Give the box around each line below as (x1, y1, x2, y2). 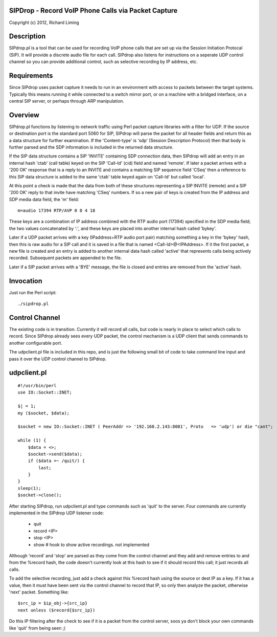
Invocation (9, 277, 43, 285)
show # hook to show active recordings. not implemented (33, 542, 149, 548)
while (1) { (18, 438, 46, 443)
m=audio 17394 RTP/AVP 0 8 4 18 (18, 208, 95, 214)
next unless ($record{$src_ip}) (18, 607, 95, 613)
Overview (9, 110, 40, 119)
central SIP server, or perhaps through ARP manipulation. (9, 98, 124, 104)
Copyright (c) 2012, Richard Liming (9, 20, 79, 25)
